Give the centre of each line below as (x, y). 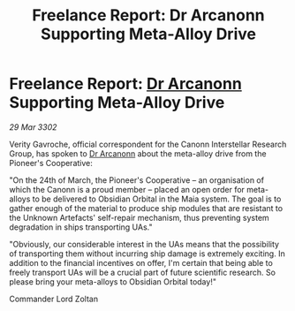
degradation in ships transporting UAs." (81, 227)
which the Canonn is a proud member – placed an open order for (127, 189)
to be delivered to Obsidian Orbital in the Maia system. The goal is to (157, 199)
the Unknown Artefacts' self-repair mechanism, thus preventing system (139, 217)
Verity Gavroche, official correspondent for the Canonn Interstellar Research (148, 144)
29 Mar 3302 (33, 127)
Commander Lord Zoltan (54, 299)
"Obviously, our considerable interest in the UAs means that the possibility (144, 244)
